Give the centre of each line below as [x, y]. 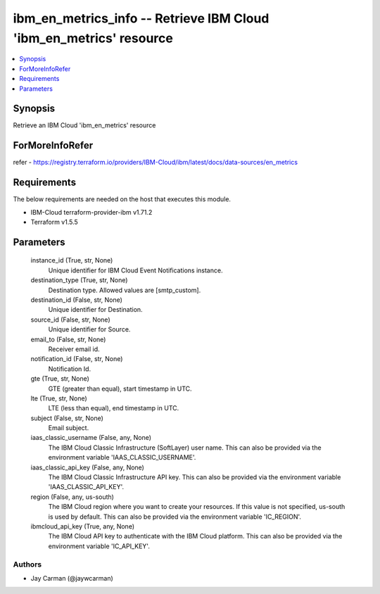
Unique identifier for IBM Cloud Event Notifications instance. [135, 270]
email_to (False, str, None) [68, 339]
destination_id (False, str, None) [77, 300]
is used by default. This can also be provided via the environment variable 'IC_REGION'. [175, 517]
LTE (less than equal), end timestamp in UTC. [114, 408]
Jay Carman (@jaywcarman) [72, 578]
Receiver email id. [74, 349]
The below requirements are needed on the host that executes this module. [122, 199]
